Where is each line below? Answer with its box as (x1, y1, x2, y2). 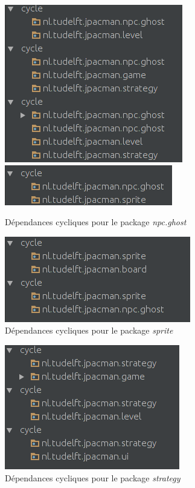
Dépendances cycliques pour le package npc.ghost (5, 216, 187, 228)
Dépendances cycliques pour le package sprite (5, 324, 173, 337)
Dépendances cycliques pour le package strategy (5, 471, 181, 484)
